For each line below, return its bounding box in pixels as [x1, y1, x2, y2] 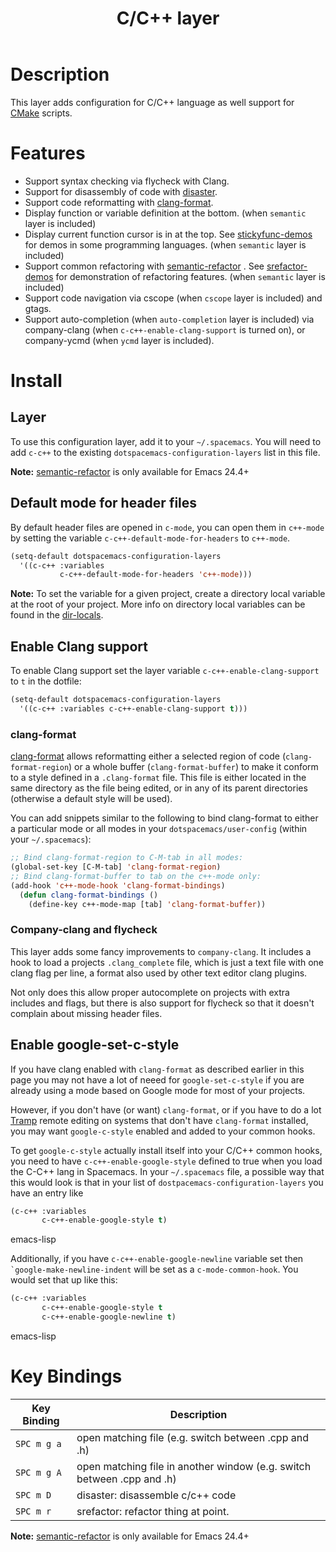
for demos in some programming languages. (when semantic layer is [24, 238, 307, 251]
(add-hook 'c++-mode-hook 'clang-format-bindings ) [10, 880, 226, 891]
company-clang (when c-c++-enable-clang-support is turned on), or [24, 323, 306, 336]
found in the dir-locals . [10, 609, 104, 621]
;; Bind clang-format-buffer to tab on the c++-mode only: [10, 871, 262, 881]
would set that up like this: [10, 1274, 118, 1286]
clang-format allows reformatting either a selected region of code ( [10, 750, 287, 762]
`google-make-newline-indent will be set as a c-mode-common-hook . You [10, 1263, 299, 1276]
